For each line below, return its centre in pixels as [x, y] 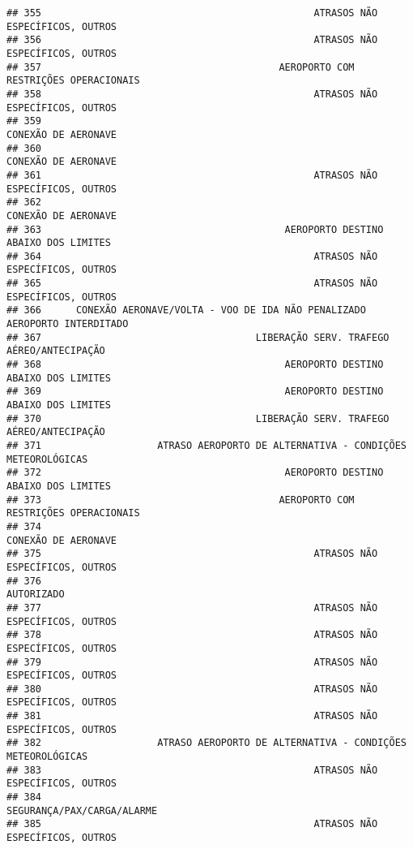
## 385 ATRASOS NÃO [192, 824]
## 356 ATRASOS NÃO [192, 40]
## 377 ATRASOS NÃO [192, 608]
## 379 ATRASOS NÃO [192, 662]
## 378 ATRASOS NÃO [192, 635]
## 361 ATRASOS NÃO [192, 175]
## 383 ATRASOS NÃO [192, 770]
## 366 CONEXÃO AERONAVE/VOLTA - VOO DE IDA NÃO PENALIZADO [186, 310]
